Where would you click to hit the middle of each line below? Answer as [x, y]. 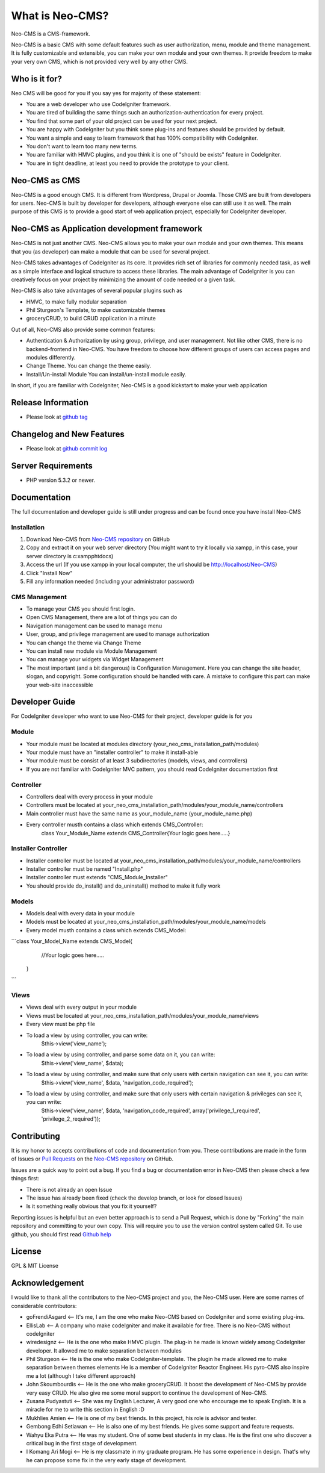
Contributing [36, 1136]
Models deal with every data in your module [81, 913]
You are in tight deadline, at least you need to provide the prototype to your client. [128, 163]
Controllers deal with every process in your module [90, 796]
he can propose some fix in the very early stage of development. [106, 1460]
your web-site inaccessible [60, 685]
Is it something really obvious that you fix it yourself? [91, 1206]
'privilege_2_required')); [71, 1119]
